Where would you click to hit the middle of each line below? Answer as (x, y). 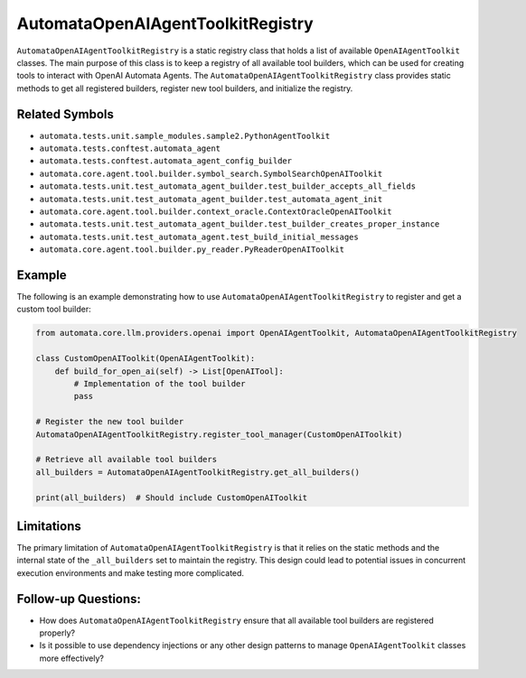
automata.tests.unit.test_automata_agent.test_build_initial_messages (199, 237)
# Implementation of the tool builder (160, 383)
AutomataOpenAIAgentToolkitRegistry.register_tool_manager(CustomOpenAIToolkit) (219, 434)
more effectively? (71, 658)
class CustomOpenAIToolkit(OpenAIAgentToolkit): (146, 358)
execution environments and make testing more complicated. (130, 572)
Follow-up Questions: (79, 599)
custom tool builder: (54, 309)
